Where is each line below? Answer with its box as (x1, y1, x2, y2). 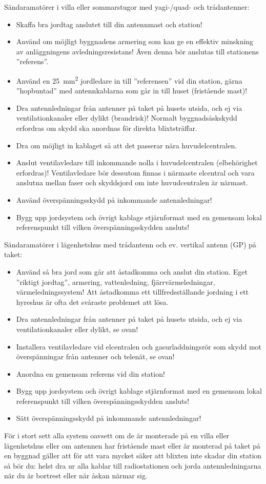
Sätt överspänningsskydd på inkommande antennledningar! (16, 413, 201, 423)
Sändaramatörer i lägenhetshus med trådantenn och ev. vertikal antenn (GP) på (4, 239, 256, 249)
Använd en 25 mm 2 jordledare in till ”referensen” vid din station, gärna (16, 73, 242, 86)
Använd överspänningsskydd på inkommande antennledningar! (16, 194, 212, 205)
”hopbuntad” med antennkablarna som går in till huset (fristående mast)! (16, 85, 248, 96)
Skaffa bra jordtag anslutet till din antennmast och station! (16, 18, 202, 29)
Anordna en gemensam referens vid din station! (16, 368, 165, 379)
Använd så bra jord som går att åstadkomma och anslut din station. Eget (16, 266, 248, 277)
